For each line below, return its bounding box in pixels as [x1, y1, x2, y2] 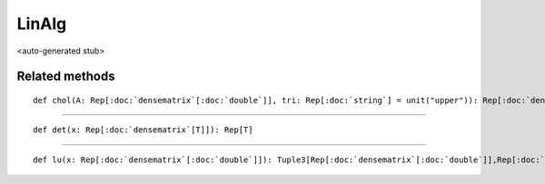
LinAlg [16, 14, 67, 34]
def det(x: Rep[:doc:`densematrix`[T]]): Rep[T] [33, 125, 253, 135]
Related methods [16, 69, 115, 84]
